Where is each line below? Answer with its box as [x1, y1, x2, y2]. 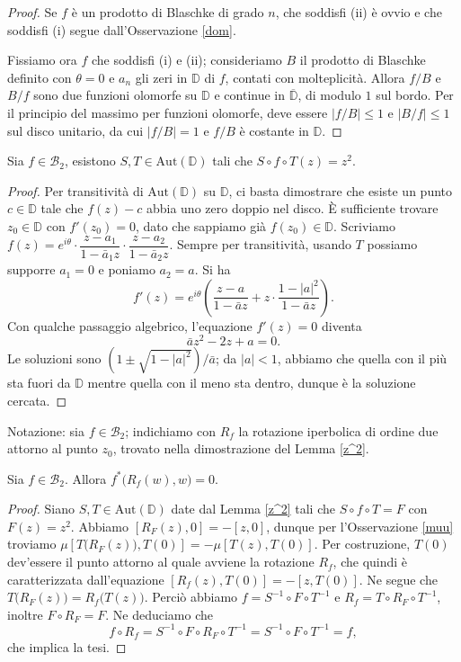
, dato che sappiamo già [135, 216, 267, 235]
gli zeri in [135, 67, 188, 86]
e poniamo [98, 260, 155, 279]
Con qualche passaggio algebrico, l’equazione [7, 316, 253, 335]
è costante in [239, 121, 309, 139]
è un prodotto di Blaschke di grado [71, 3, 264, 21]
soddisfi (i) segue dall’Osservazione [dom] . [7, 20, 236, 39]
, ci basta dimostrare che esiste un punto [228, 181, 453, 200]
